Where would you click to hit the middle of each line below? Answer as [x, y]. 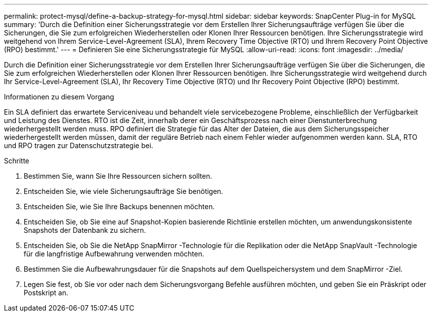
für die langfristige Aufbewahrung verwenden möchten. [114, 254]
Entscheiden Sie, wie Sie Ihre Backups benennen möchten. [119, 206]
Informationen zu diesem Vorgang [59, 97]
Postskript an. [46, 293]
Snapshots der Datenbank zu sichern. [85, 230]
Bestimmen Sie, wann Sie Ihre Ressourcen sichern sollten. [118, 176]
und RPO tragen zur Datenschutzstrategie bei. [79, 145]
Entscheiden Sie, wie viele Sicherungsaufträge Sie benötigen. [124, 191]
